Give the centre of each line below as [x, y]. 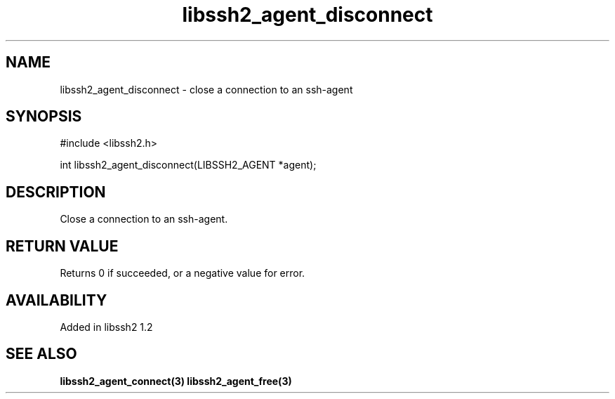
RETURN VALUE [62, 246]
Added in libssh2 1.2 [106, 327]
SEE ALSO [41, 354]
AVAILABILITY [57, 300]
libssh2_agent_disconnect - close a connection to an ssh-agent [206, 89]
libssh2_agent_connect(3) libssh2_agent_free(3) [176, 381]
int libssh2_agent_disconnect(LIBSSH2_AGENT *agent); [188, 165]
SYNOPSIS [44, 117]
